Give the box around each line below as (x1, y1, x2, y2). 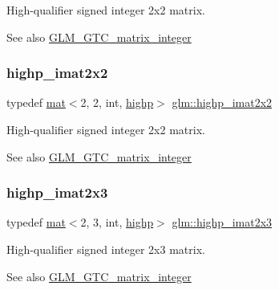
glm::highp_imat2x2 (172, 94, 273, 111)
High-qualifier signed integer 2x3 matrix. (6, 241, 205, 257)
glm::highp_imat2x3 (172, 214, 273, 231)
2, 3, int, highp (80, 214, 154, 231)
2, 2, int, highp (80, 94, 154, 111)
